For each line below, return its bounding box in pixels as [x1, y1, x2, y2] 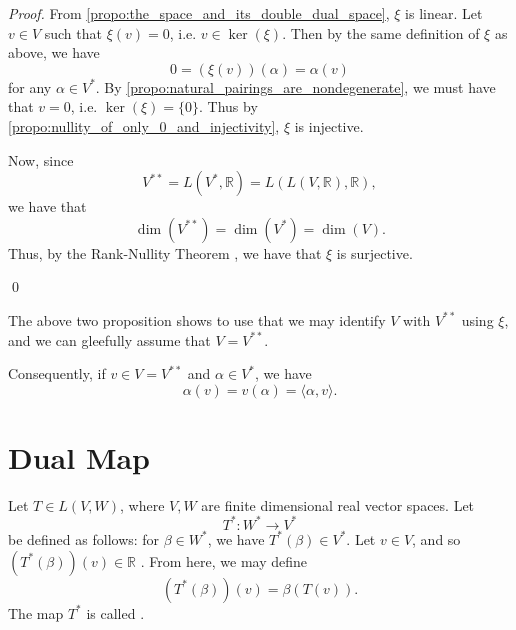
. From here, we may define [140, 550, 308, 571]
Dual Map [8, 436, 151, 477]
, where [120, 494, 165, 515]
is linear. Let [405, 3, 483, 23]
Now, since [8, 149, 74, 170]
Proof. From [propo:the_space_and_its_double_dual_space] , [8, 3, 390, 23]
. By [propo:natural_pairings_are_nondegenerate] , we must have [95, 76, 496, 97]
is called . [86, 602, 145, 623]
